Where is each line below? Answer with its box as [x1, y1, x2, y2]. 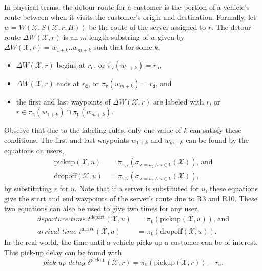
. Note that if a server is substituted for [74, 183, 199, 194]
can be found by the [186, 135, 249, 145]
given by [158, 31, 185, 42]
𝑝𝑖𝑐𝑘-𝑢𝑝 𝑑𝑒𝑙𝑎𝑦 [43, 259, 85, 266]
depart [90, 214, 105, 220]
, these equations [205, 183, 258, 194]
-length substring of [87, 31, 148, 42]
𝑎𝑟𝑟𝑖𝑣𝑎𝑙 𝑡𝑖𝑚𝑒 [37, 227, 77, 235]
